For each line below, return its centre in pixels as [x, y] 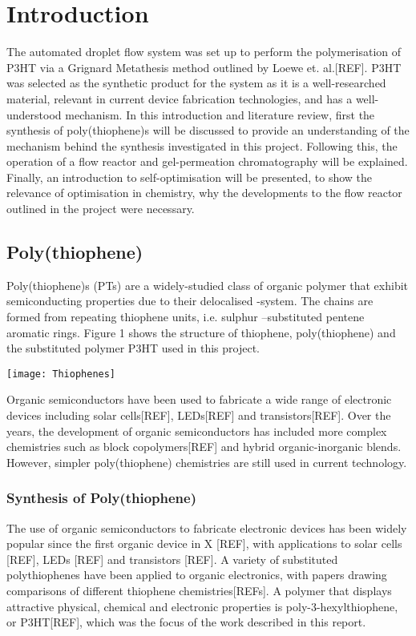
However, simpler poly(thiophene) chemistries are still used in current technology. [207, 462]
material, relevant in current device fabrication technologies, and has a [180, 98]
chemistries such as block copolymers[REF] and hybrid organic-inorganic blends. [204, 447]
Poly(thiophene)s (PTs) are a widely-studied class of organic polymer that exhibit [208, 285]
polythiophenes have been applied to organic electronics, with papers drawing [197, 575]
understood [34, 114]
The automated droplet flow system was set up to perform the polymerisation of [204, 52]
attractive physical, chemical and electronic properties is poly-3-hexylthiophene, [202, 606]
